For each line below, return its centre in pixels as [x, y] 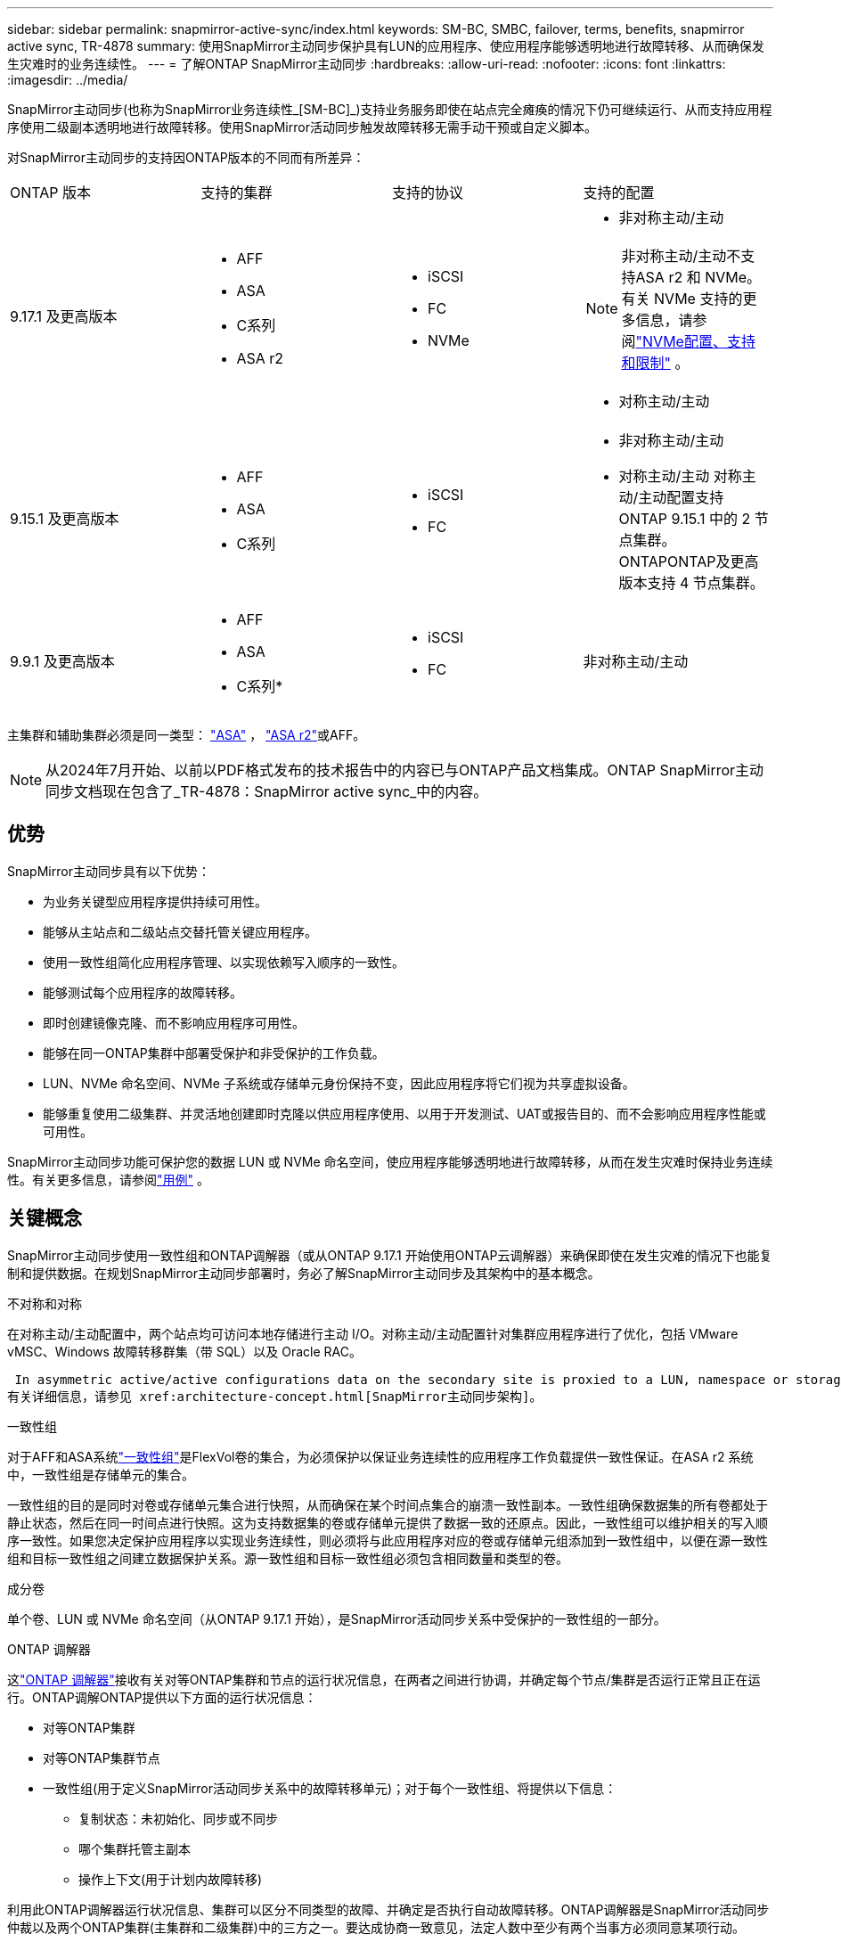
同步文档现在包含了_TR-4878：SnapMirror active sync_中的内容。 [267, 791]
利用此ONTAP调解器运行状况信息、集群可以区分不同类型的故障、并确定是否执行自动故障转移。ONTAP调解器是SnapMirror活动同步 [388, 1909]
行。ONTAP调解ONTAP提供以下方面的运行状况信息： [162, 1697]
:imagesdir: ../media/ [68, 80]
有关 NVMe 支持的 [682, 299]
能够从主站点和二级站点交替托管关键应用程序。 [180, 931]
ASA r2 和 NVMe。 [698, 277]
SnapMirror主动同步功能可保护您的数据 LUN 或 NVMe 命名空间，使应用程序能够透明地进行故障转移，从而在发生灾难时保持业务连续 [390, 1161]
